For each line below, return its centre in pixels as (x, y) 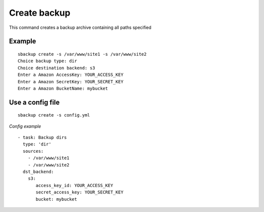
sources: (33, 151)
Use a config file (34, 102)
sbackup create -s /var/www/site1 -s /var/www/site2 (82, 54)
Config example (25, 126)
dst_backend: (38, 172)
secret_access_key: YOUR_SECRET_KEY (80, 192)
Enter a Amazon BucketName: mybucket (63, 88)
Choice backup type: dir (47, 61)
